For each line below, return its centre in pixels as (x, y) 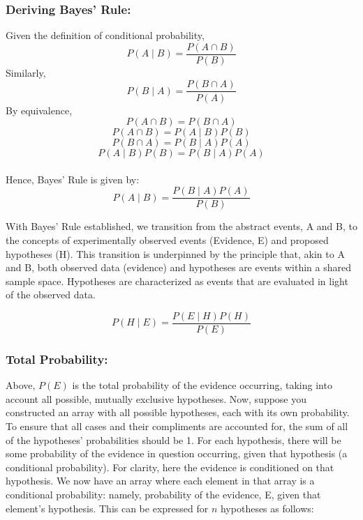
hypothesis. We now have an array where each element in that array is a (160, 481)
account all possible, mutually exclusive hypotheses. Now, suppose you (156, 398)
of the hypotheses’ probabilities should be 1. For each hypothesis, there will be (173, 439)
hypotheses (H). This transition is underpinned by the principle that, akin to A (175, 253)
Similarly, (26, 72)
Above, (21, 385)
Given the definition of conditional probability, (105, 35)
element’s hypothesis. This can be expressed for (107, 508)
